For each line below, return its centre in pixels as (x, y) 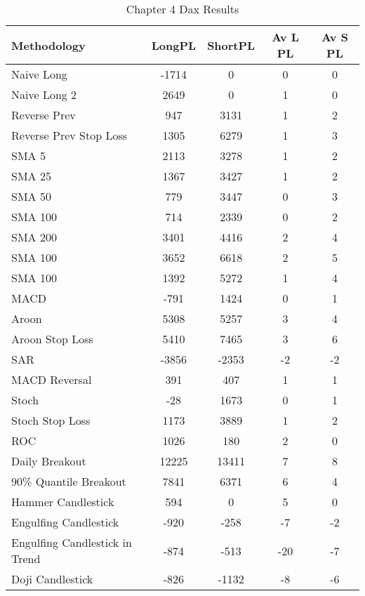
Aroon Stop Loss (52, 339)
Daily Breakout (49, 461)
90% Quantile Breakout (69, 481)
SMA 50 (31, 196)
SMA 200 (34, 237)
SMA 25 (31, 176)
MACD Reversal (52, 379)
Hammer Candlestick (63, 502)
